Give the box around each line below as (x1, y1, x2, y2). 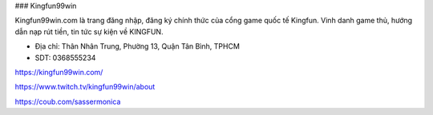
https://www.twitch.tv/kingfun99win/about (14, 82, 156, 92)
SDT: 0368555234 (34, 53, 96, 62)
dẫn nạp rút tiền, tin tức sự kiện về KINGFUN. (14, 26, 164, 36)
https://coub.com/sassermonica (14, 97, 121, 106)
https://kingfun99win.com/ (14, 67, 103, 77)
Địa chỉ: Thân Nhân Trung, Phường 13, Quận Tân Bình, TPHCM (34, 42, 241, 51)
